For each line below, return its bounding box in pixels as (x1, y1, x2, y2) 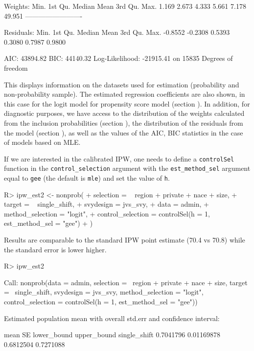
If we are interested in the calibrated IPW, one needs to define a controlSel (4, 153, 234, 163)
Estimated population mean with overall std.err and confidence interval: (4, 313, 220, 323)
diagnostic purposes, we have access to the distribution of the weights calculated (4, 108, 245, 118)
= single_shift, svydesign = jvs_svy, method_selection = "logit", (4, 287, 204, 297)
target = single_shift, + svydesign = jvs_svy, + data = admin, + (4, 199, 209, 209)
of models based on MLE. (4, 137, 81, 147)
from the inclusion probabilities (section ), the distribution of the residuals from (4, 117, 243, 128)
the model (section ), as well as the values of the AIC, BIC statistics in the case (4, 127, 243, 137)
